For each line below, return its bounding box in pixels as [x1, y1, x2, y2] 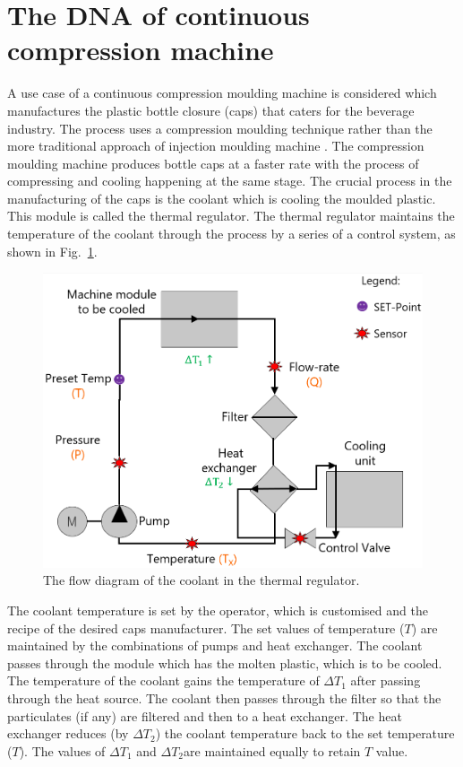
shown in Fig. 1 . [7, 241, 98, 260]
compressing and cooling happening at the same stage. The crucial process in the [7, 171, 452, 190]
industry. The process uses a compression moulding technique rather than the [7, 118, 433, 137]
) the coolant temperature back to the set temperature [155, 724, 455, 743]
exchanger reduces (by [7, 724, 129, 743]
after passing [350, 671, 421, 690]
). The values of [19, 741, 106, 760]
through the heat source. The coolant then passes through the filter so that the [7, 689, 442, 708]
